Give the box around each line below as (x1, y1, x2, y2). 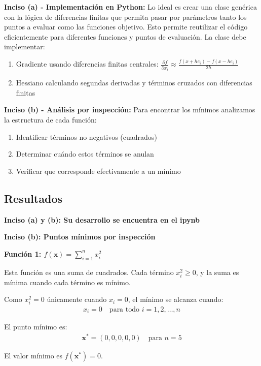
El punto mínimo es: (4, 321, 67, 331)
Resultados (4, 190, 62, 206)
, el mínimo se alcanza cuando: (128, 294, 223, 304)
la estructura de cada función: (4, 114, 97, 125)
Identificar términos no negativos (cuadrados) (16, 131, 157, 142)
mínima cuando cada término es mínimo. (4, 277, 131, 287)
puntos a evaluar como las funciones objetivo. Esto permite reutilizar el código (4, 21, 248, 32)
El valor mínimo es (4, 350, 63, 360)
